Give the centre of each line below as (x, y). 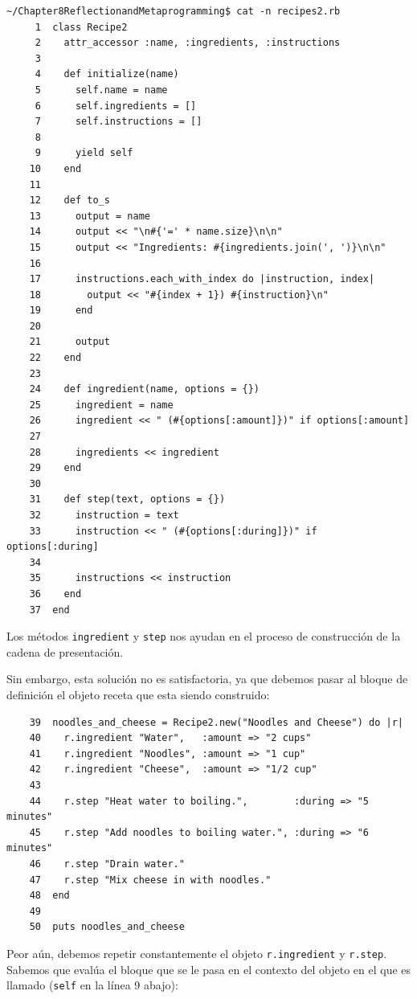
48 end (49, 896)
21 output (69, 342)
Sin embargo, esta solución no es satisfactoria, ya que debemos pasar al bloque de (207, 679)
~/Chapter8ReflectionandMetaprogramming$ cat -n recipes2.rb (174, 11)
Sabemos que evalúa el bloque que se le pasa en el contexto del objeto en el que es (209, 969)
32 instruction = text (104, 515)
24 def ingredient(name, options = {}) (144, 389)
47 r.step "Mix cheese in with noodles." (150, 880)
